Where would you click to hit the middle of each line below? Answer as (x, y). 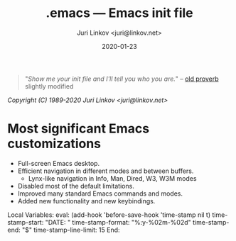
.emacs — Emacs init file (119, 13)
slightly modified (49, 86)
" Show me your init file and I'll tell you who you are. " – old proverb (122, 79)
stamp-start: (26, 222)
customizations (54, 144)
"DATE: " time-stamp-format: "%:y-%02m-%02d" (118, 222)
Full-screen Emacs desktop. (59, 163)
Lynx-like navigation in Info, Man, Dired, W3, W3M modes (112, 178)
